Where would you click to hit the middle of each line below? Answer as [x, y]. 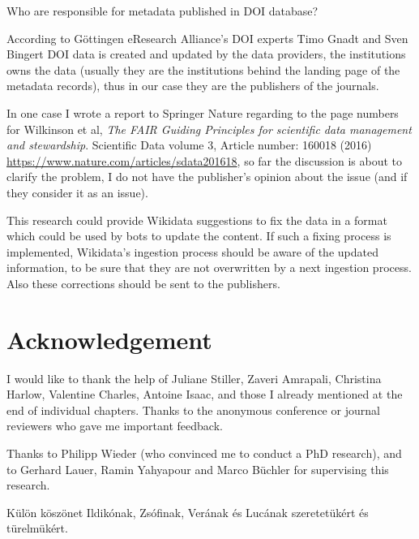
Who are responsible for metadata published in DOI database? [162, 11]
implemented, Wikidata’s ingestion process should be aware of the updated [192, 251]
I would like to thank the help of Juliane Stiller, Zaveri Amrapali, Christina [194, 378]
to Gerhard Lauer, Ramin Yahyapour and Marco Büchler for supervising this [198, 469]
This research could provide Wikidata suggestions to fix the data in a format [197, 220]
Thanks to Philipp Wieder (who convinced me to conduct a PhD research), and [204, 453]
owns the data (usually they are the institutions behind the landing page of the [203, 69]
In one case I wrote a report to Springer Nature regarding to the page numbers [203, 112]
